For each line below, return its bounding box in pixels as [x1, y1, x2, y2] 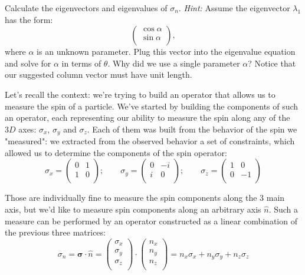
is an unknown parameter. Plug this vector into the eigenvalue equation [37, 45, 296, 58]
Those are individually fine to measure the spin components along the [5, 191, 257, 204]
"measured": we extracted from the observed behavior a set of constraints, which [5, 135, 295, 147]
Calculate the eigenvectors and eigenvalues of [5, 2, 168, 14]
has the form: [5, 13, 53, 25]
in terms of [61, 57, 101, 69]
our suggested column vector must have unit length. [5, 68, 192, 81]
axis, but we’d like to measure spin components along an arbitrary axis [5, 203, 261, 215]
